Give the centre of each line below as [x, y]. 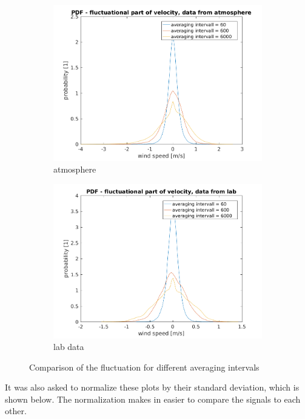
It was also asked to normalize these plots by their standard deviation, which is [152, 387]
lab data [69, 347]
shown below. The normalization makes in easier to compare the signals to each [153, 399]
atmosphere [75, 169]
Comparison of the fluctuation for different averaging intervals [144, 367]
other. [16, 411]
